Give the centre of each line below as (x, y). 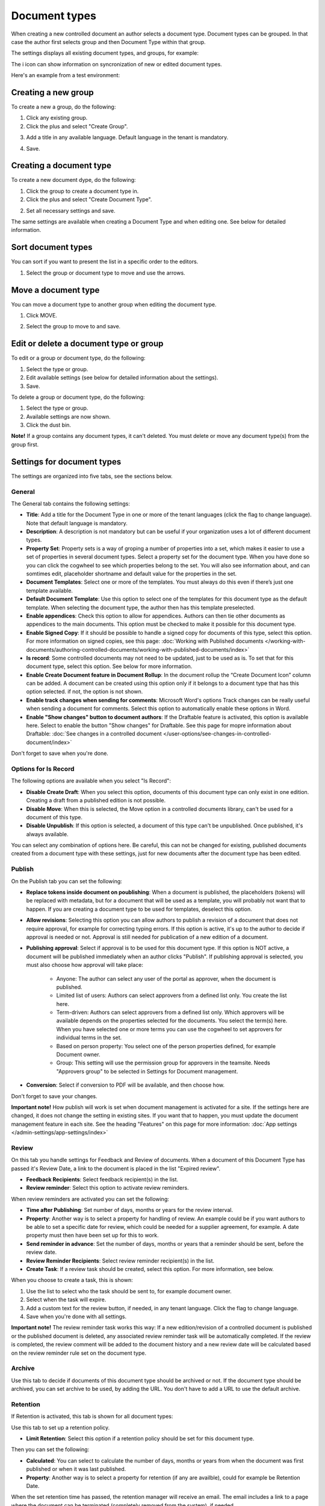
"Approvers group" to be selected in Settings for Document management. (147, 1071)
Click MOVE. (42, 316)
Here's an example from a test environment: (66, 75)
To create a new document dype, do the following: (73, 180)
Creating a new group (52, 92)
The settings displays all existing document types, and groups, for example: (105, 53)
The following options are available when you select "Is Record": (91, 781)
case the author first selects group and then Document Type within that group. (108, 42)
